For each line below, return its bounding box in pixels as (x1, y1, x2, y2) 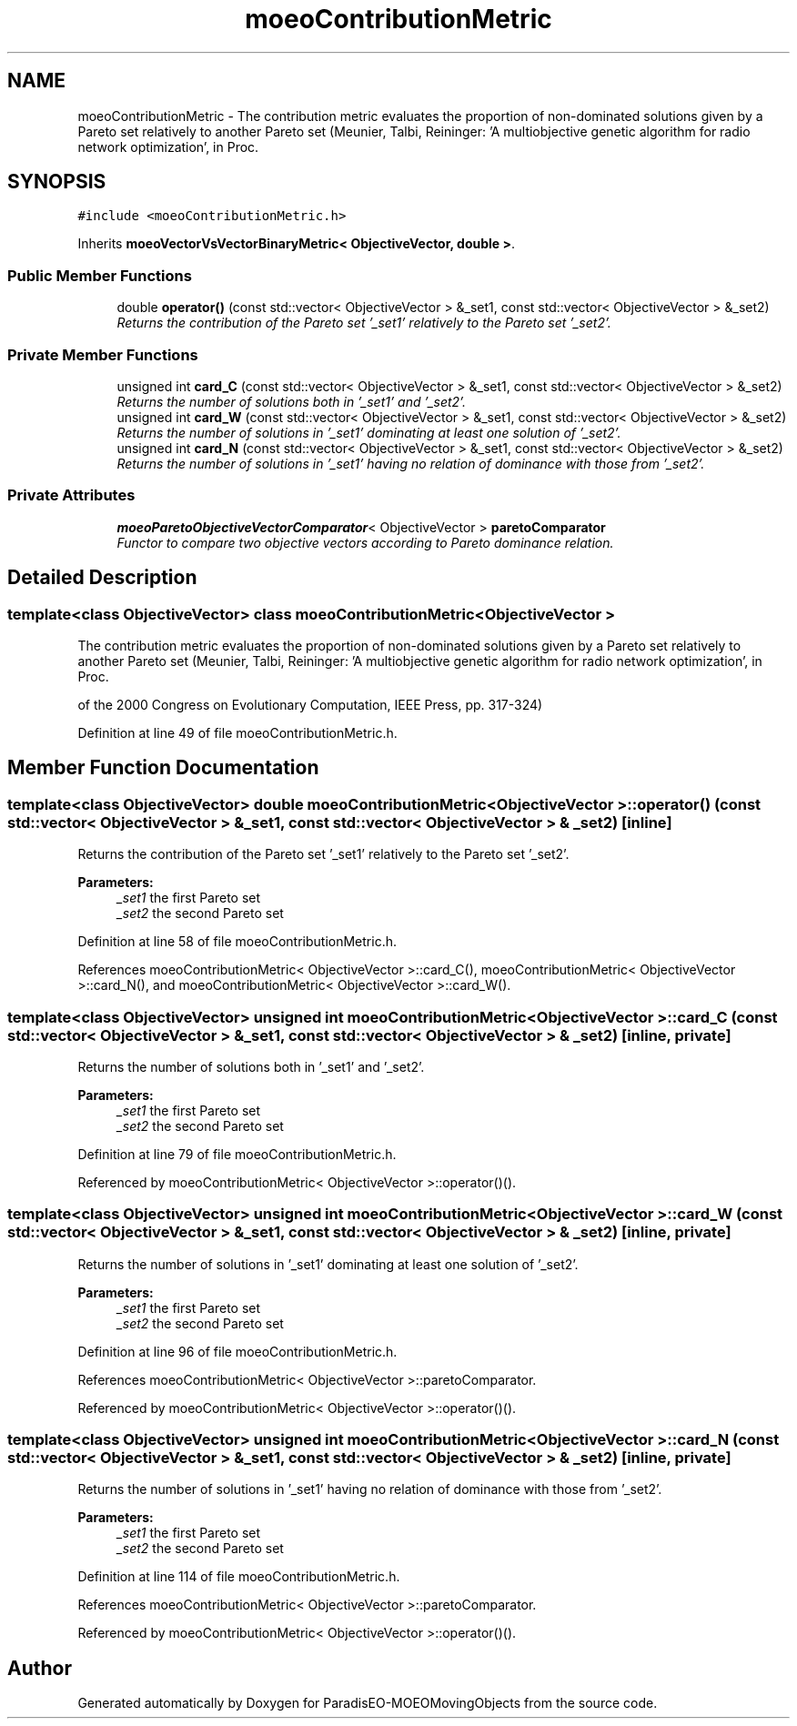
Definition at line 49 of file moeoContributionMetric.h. (77, 724, 398, 741)
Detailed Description (7, 566, 197, 590)
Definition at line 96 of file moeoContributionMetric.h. (77, 1343, 398, 1359)
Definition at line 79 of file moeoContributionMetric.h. (77, 1146, 397, 1162)
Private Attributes (7, 486, 136, 505)
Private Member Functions (7, 345, 198, 364)
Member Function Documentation (7, 756, 319, 780)
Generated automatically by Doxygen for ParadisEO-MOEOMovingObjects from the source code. (77, 1695, 658, 1711)
